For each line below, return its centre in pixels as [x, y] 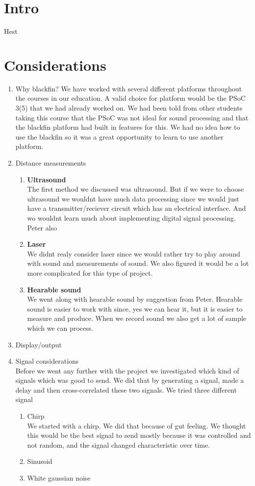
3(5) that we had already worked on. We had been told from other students [129, 108]
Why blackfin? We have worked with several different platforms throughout [128, 88]
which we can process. [60, 328]
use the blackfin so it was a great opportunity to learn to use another [119, 136]
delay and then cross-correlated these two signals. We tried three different [126, 389]
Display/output [38, 344]
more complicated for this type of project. [90, 272]
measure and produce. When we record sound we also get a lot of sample [137, 318]
